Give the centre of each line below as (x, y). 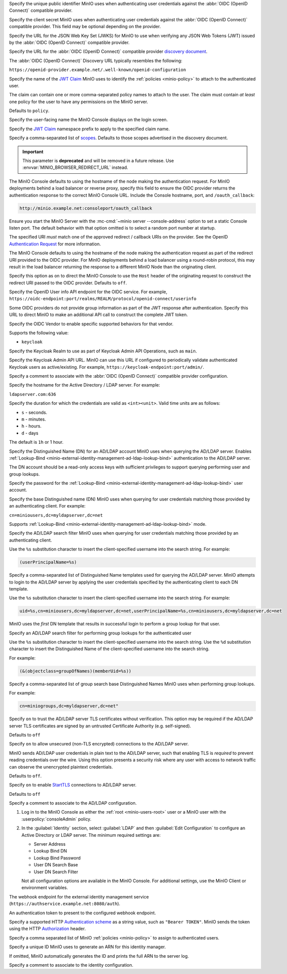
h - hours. (32, 426)
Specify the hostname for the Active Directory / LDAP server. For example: (85, 385)
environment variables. (45, 888)
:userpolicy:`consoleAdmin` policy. (56, 819)
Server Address (50, 844)
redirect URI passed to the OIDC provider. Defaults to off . (68, 283)
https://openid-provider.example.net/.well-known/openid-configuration (98, 70)
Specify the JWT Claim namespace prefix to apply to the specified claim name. (90, 129)
